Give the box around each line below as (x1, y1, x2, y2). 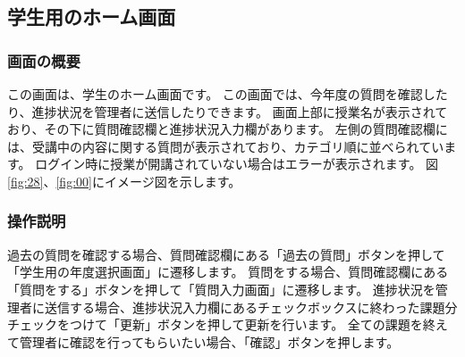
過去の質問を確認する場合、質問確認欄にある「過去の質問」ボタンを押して (7, 245, 445, 263)
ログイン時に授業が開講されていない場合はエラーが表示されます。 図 (35, 154, 439, 173)
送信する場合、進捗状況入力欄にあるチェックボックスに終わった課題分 (44, 297, 458, 316)
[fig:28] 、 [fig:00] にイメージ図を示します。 (7, 171, 241, 190)
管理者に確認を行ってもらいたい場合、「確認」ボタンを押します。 (19, 332, 400, 351)
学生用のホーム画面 (7, 3, 176, 30)
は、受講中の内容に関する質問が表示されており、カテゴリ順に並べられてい (7, 137, 444, 155)
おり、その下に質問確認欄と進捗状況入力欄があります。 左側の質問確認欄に (7, 120, 448, 138)
